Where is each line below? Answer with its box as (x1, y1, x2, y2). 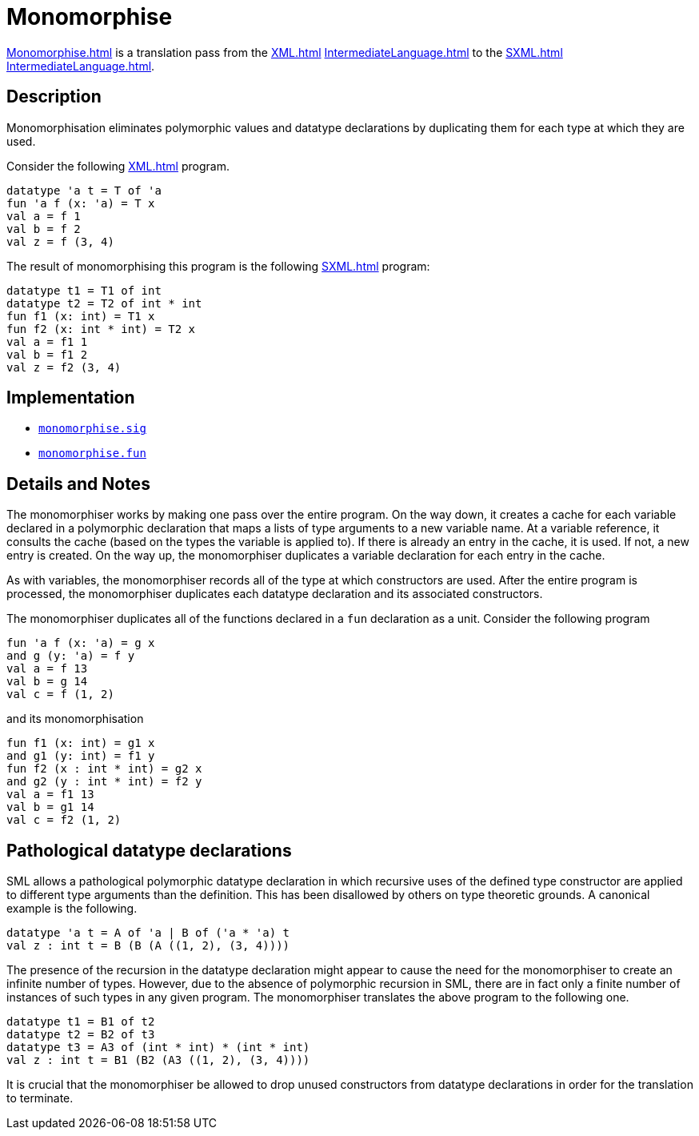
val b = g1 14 (6, 801, 94, 814)
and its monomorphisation (6, 712, 144, 726)
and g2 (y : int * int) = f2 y (6, 775, 202, 789)
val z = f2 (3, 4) (6, 360, 122, 374)
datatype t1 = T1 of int (6, 283, 162, 297)
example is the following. (6, 901, 138, 916)
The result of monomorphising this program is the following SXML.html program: (6, 259, 430, 273)
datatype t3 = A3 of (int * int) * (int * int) (6, 1041, 310, 1054)
